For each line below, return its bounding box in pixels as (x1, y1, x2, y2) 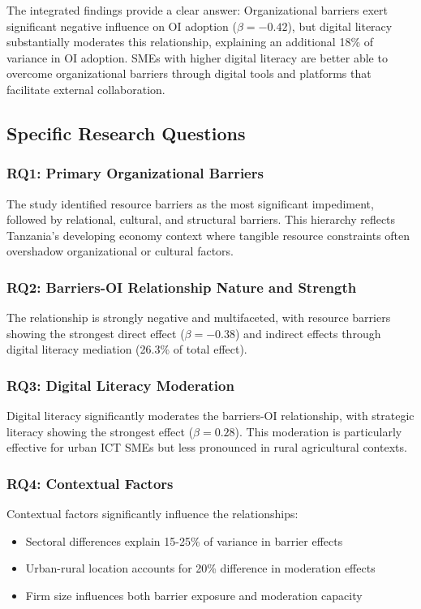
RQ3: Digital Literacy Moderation (6, 375, 234, 395)
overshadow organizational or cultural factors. (6, 242, 234, 259)
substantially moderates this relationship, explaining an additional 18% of (6, 33, 374, 50)
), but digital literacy (287, 17, 393, 34)
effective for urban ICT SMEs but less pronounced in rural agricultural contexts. (6, 439, 407, 456)
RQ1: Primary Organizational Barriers (6, 163, 264, 183)
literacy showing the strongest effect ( (6, 422, 194, 440)
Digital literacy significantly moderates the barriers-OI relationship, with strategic (6, 407, 415, 424)
